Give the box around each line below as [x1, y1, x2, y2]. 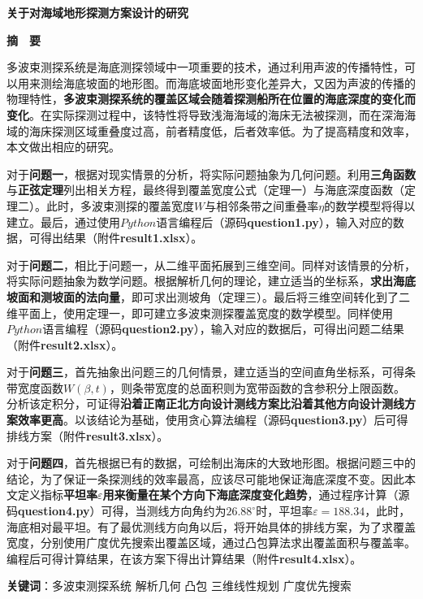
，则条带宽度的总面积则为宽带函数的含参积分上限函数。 [109, 379, 405, 396]
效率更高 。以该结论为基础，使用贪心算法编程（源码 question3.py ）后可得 [17, 411, 408, 428]
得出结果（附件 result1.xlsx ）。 [40, 229, 203, 246]
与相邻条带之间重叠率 [205, 197, 319, 214]
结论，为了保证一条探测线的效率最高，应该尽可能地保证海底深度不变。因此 [6, 470, 404, 487]
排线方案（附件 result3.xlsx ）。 [6, 427, 169, 444]
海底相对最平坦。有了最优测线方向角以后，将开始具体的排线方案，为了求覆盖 [6, 518, 416, 535]
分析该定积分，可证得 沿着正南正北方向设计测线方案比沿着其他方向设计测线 [6, 395, 404, 412]
